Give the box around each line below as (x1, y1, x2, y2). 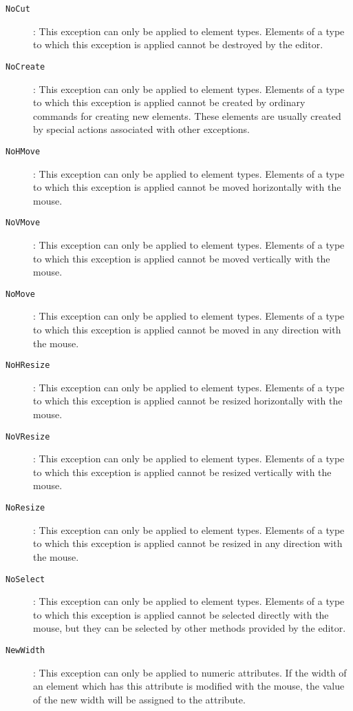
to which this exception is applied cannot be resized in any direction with (33, 536, 343, 550)
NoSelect (6, 574, 45, 584)
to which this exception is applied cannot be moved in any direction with (33, 322, 341, 336)
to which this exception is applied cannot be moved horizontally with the (33, 180, 341, 194)
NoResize (6, 503, 45, 513)
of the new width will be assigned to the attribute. (33, 692, 246, 706)
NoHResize (6, 360, 50, 371)
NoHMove (6, 146, 41, 156)
